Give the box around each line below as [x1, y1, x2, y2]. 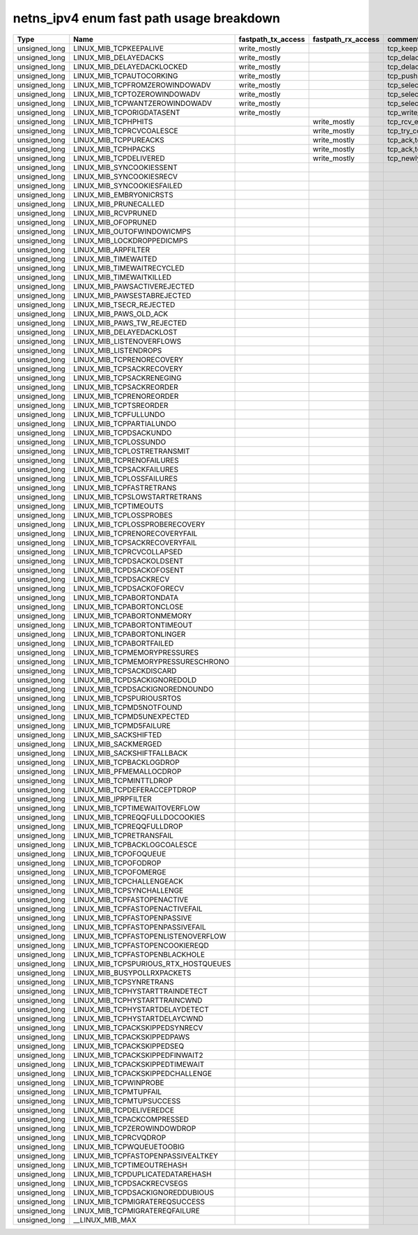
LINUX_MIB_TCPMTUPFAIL [73, 1086, 162, 1096]
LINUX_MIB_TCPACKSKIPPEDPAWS [73, 1032, 190, 1042]
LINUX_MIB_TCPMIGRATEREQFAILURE [73, 1206, 200, 1215]
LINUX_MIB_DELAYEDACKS [73, 52, 164, 62]
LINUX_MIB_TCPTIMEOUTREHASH [73, 1160, 187, 1169]
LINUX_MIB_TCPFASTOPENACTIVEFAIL [73, 904, 203, 914]
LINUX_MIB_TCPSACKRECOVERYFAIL [73, 538, 198, 547]
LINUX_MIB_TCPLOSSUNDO [73, 437, 167, 446]
